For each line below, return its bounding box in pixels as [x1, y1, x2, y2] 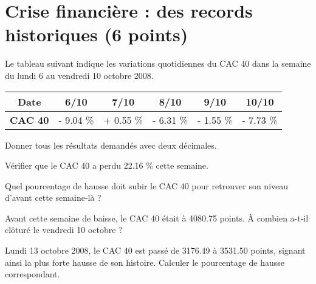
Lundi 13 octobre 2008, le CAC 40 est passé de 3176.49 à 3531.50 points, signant [5, 244, 306, 257]
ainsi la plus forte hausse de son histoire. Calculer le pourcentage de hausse [5, 255, 285, 268]
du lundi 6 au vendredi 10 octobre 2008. [5, 69, 154, 81]
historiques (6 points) [5, 22, 188, 47]
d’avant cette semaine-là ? [5, 191, 101, 204]
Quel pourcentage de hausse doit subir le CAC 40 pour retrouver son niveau [5, 179, 289, 192]
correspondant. [5, 268, 60, 280]
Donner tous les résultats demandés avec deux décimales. [5, 138, 217, 151]
